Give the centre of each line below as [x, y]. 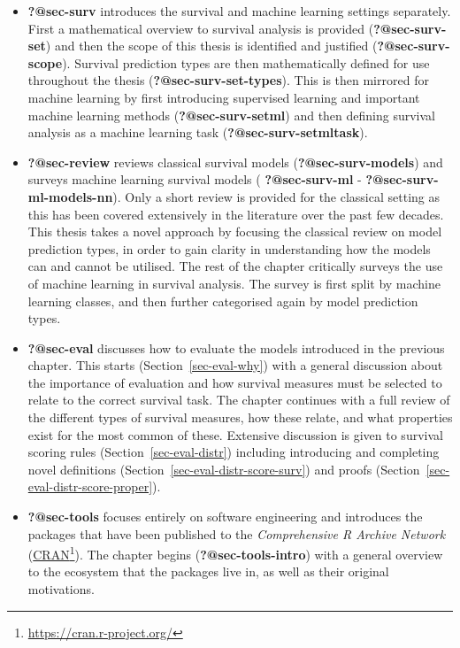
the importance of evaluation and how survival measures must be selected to [235, 382]
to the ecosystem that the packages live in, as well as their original [208, 571]
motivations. [61, 589]
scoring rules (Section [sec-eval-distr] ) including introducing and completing [234, 452]
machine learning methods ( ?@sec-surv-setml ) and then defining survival [232, 115]
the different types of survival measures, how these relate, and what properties [240, 417]
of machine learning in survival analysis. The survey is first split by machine [234, 283]
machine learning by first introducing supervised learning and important [224, 97]
